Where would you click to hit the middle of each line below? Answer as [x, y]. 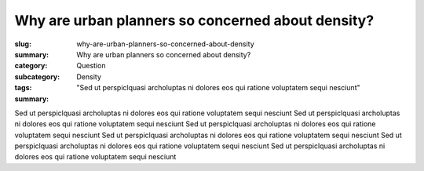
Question [91, 66]
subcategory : [37, 76]
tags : [23, 88]
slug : [23, 44]
